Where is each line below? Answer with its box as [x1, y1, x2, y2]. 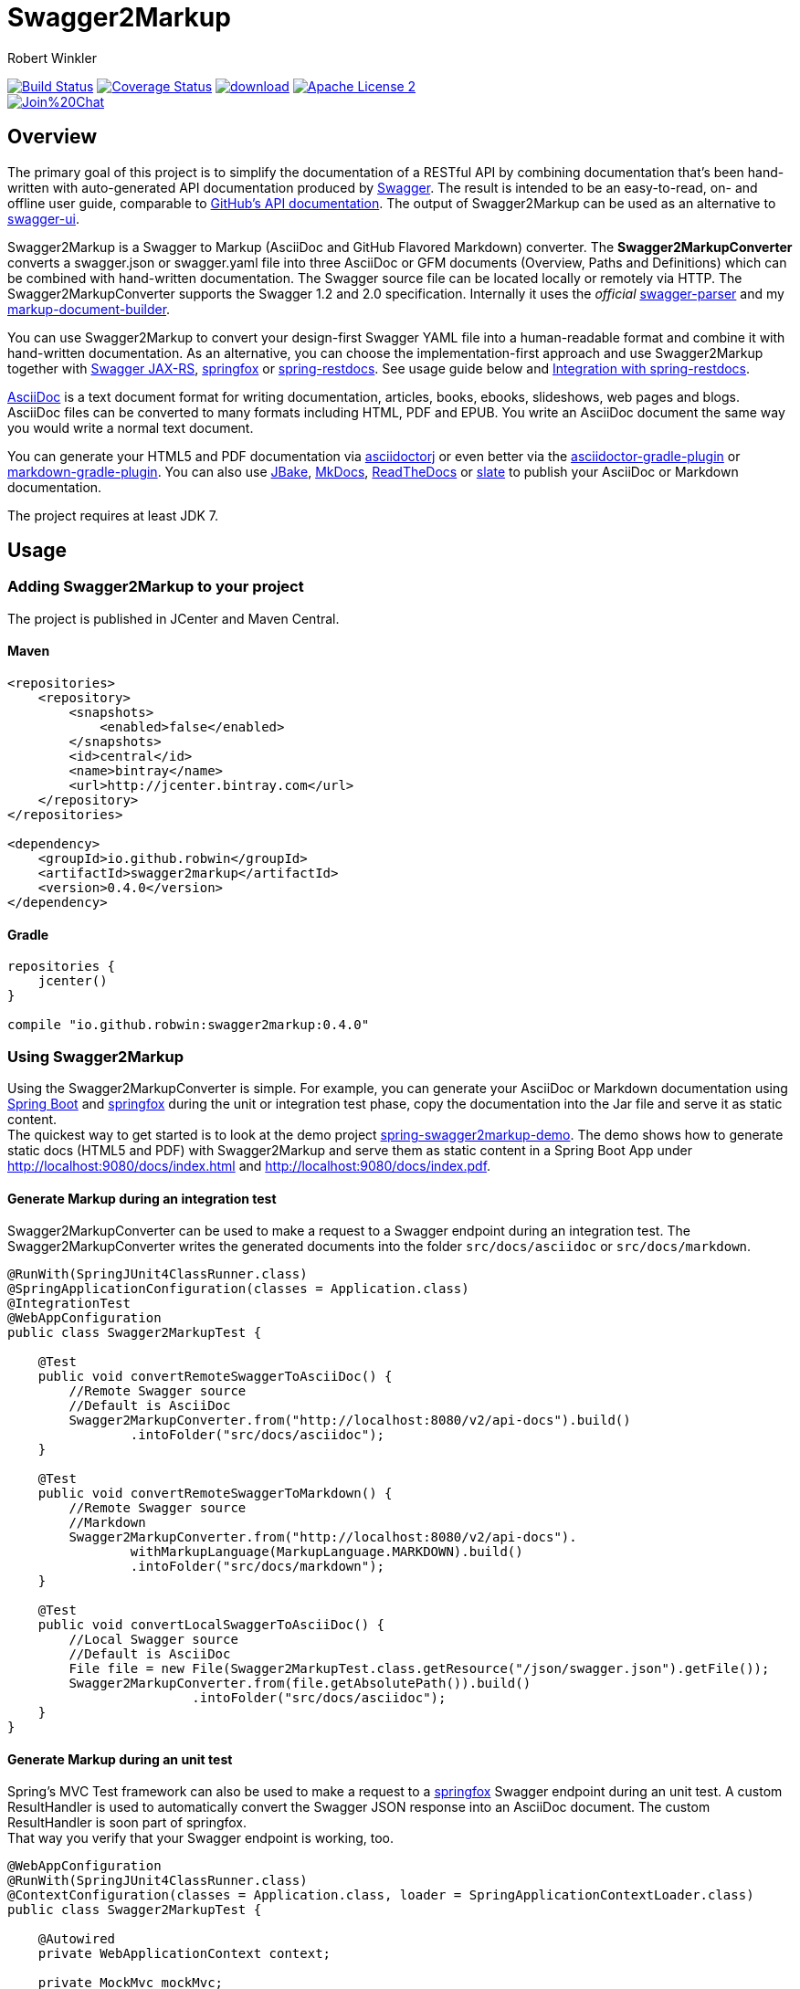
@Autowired [37, 1931, 116, 1947]
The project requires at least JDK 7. [7, 507, 218, 523]
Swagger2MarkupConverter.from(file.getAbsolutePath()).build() [68, 1676, 532, 1691]
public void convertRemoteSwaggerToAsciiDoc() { [37, 1369, 393, 1384]
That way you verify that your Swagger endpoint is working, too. [7, 1830, 395, 1847]
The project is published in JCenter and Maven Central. [7, 610, 340, 626]
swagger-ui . [7, 210, 79, 226]
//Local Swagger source [68, 1632, 238, 1647]
